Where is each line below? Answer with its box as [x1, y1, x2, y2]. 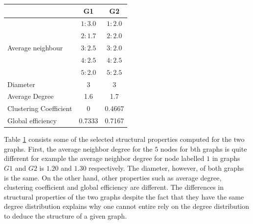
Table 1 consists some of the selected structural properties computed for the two [4, 134, 245, 144]
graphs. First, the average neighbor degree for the [4, 143, 153, 154]
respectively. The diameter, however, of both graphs [89, 162, 244, 173]
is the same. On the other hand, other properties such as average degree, [4, 172, 222, 182]
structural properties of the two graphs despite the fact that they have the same [4, 191, 244, 202]
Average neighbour [7, 43, 63, 53]
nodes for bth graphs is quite [160, 143, 247, 154]
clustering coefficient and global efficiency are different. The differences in [4, 182, 224, 192]
